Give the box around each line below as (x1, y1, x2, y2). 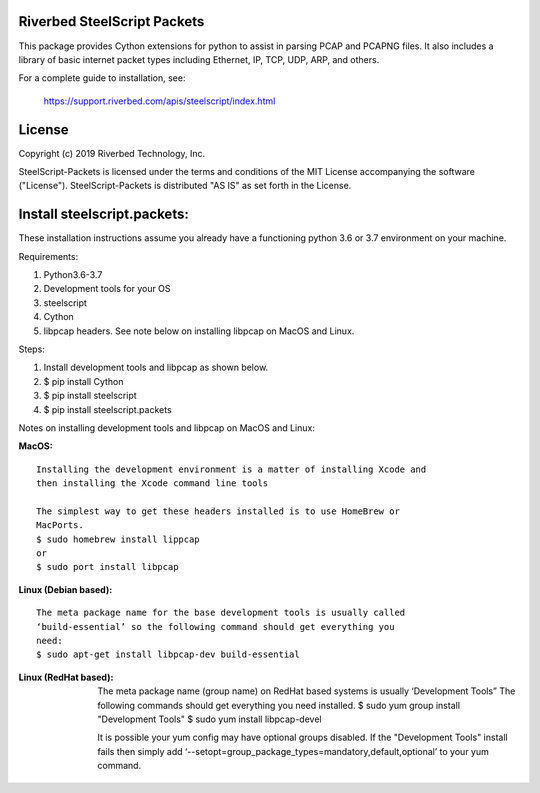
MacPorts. (36, 520, 84, 531)
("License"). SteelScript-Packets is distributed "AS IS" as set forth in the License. (18, 180, 352, 192)
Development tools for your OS (43, 283, 171, 295)
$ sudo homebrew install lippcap (36, 533, 200, 545)
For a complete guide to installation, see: (18, 72, 186, 84)
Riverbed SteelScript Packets (18, 13, 205, 30)
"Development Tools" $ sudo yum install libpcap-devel (97, 713, 322, 725)
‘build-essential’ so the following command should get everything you (36, 621, 395, 632)
